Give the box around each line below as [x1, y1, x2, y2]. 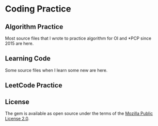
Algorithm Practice [5, 23, 63, 31]
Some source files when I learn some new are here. [5, 67, 108, 73]
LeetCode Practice [5, 81, 63, 90]
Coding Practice [5, 3, 71, 14]
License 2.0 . [5, 116, 30, 122]
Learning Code [5, 55, 51, 63]
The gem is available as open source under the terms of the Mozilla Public [5, 111, 153, 116]
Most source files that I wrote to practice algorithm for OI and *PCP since [5, 35, 152, 41]
